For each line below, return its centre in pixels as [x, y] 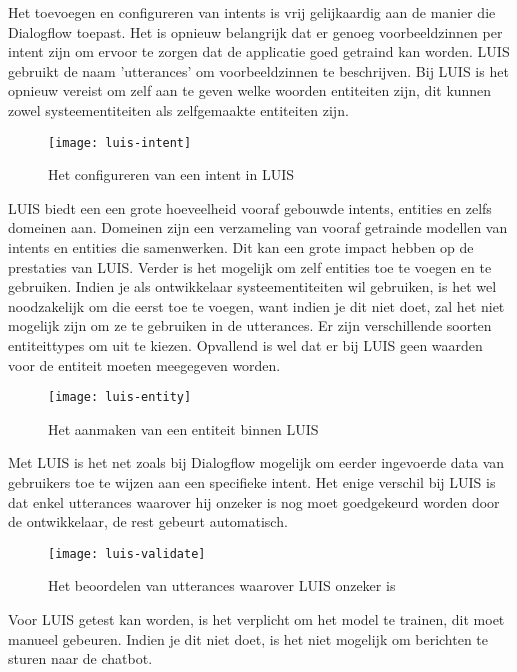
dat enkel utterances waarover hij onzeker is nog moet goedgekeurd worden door [254, 501]
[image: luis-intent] [120, 142]
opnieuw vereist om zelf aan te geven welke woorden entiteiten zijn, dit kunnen [250, 90]
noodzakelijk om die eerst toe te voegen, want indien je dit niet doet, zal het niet [256, 305]
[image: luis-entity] [120, 397]
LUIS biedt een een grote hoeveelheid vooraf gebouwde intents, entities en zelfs [250, 207]
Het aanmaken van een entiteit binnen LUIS [183, 428]
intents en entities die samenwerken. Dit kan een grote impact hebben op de [241, 247]
